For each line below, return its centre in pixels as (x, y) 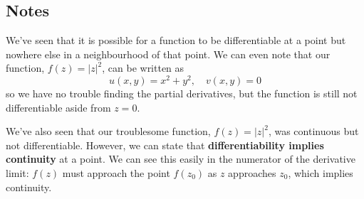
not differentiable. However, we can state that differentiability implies (165, 145)
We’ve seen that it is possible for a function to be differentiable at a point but (176, 40)
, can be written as (143, 68)
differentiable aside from (58, 107)
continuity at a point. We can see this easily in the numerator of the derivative (181, 159)
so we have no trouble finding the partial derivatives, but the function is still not (182, 93)
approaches (252, 173)
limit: (17, 173)
